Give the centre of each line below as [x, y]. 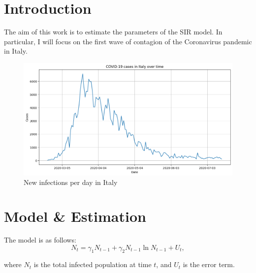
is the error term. [209, 264]
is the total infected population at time [93, 264]
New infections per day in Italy [71, 182]
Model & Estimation [75, 216]
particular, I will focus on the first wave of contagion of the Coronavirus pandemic [128, 41]
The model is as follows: [40, 239]
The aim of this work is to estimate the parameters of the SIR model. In [113, 32]
